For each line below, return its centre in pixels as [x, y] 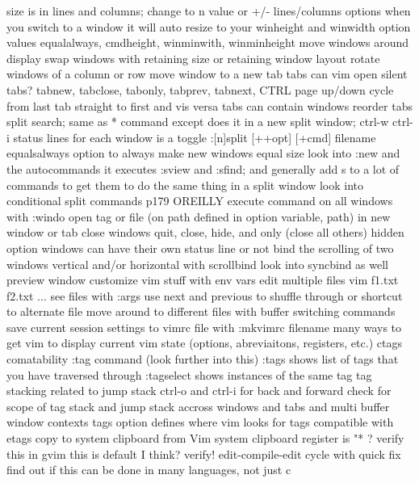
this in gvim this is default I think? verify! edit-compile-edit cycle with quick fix [204, 454]
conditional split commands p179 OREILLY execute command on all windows [200, 201]
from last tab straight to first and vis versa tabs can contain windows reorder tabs [209, 105]
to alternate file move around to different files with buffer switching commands [201, 311]
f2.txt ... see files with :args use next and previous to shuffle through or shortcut [205, 295]
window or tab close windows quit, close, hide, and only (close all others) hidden [205, 232]
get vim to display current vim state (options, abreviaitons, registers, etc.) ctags [204, 343]
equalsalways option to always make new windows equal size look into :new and [203, 153]
